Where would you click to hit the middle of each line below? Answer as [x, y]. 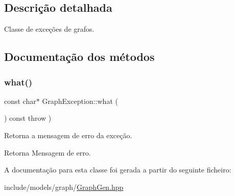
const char [20, 101]
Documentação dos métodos [79, 57]
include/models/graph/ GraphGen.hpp [64, 187]
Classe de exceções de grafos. [49, 29]
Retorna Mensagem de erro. [48, 152]
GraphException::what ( [80, 101]
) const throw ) [28, 118]
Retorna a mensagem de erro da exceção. [68, 135]
